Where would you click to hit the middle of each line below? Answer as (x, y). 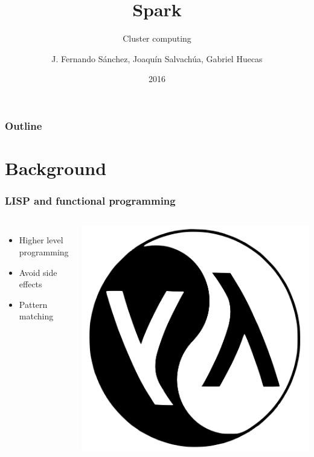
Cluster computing (157, 38)
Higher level (41, 240)
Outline (24, 125)
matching (36, 316)
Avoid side (38, 272)
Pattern (33, 304)
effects (30, 284)
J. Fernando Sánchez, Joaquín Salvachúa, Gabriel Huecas (157, 58)
